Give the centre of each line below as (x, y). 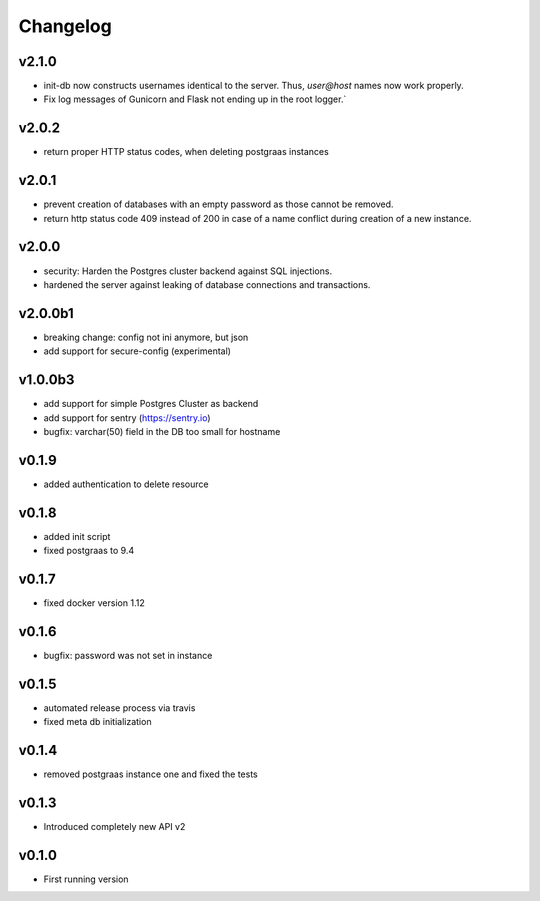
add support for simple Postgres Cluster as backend (151, 404)
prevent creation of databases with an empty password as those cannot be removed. (218, 204)
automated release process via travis (119, 707)
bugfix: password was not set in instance (128, 655)
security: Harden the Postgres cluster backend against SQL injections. (188, 271)
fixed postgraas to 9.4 (89, 551)
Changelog (65, 26)
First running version (86, 879)
